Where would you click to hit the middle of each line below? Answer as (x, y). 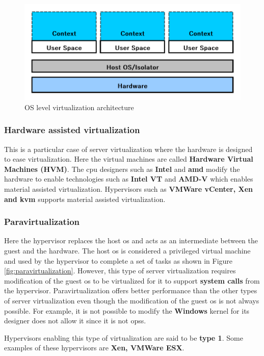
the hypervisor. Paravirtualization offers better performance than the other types (131, 290)
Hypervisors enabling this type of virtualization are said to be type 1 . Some (124, 337)
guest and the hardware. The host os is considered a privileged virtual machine (127, 250)
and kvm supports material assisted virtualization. (85, 199)
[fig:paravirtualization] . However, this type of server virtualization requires (120, 271)
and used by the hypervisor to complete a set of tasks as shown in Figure (118, 260)
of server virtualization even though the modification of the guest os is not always (132, 300)
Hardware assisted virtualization (72, 130)
